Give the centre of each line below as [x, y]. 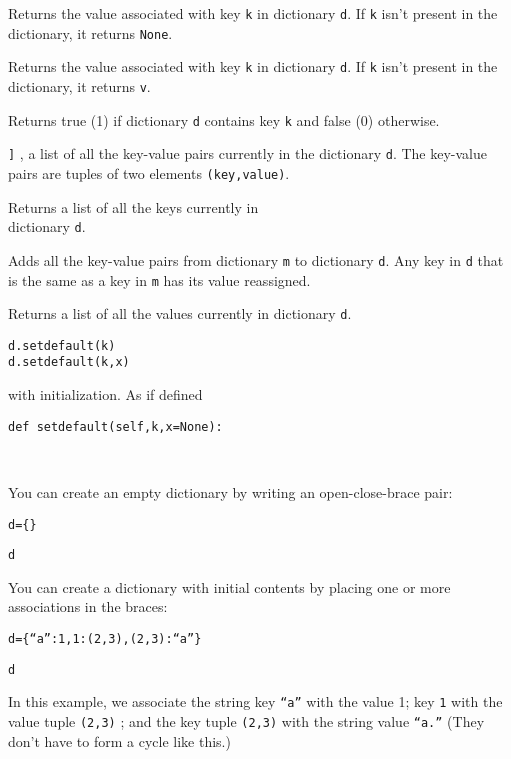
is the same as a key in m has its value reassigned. [159, 279]
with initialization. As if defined [105, 394]
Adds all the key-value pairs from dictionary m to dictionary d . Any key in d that [256, 259]
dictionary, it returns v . [79, 85]
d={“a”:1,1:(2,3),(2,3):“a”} [105, 639]
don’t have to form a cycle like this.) [119, 740]
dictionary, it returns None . [90, 32]
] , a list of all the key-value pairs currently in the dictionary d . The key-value [247, 153]
